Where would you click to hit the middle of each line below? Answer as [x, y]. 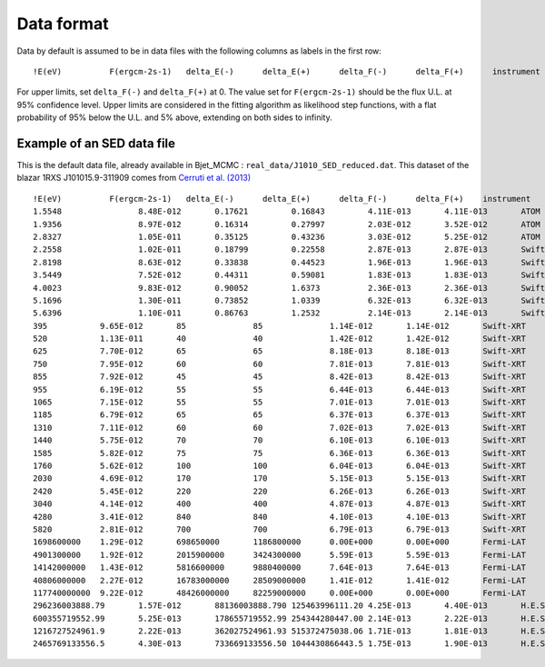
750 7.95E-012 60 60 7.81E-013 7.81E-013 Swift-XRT [280, 364]
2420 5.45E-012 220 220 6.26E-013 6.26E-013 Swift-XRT [280, 491]
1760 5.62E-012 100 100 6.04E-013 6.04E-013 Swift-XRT [280, 466]
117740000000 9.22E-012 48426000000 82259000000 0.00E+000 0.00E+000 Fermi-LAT [280, 592]
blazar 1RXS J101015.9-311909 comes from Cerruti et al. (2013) [134, 178]
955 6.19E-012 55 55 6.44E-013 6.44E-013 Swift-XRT [280, 389]
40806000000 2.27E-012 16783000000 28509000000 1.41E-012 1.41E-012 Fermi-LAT [280, 580]
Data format [63, 24]
